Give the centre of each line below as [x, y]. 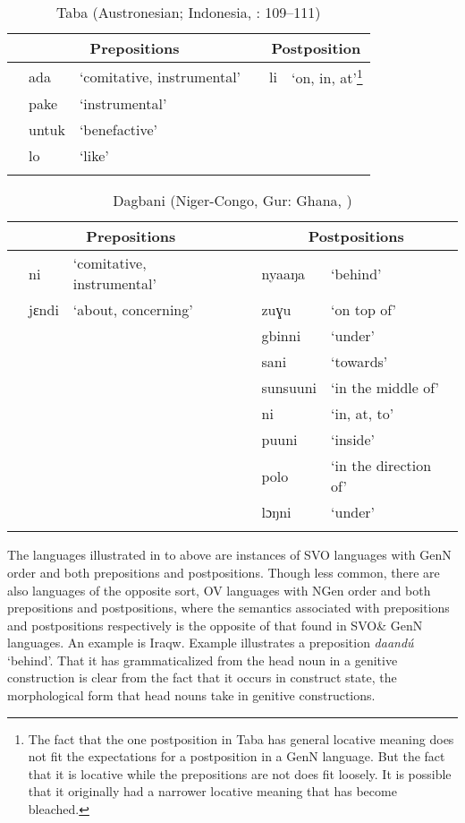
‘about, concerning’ [133, 310]
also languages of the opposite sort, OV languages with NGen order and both [219, 590]
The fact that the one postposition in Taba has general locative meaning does [241, 738]
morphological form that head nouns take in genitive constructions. [191, 695]
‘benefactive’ [118, 130]
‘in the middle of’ [385, 388]
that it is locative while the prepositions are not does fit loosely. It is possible [240, 773]
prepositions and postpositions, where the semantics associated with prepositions [228, 608]
